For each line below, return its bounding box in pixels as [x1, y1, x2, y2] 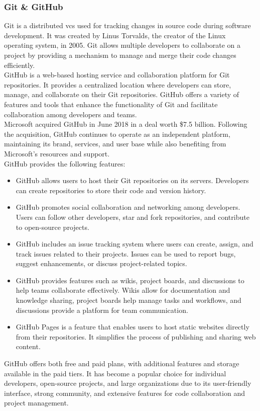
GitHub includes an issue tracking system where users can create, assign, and [16, 238, 253, 249]
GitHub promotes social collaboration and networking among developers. [16, 202, 240, 212]
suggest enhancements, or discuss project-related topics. [16, 258, 187, 269]
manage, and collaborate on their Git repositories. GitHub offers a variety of [4, 89, 239, 100]
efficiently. [4, 59, 35, 70]
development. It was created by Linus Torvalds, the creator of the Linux [4, 30, 226, 40]
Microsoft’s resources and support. [4, 148, 110, 158]
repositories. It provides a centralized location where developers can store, [4, 79, 231, 90]
